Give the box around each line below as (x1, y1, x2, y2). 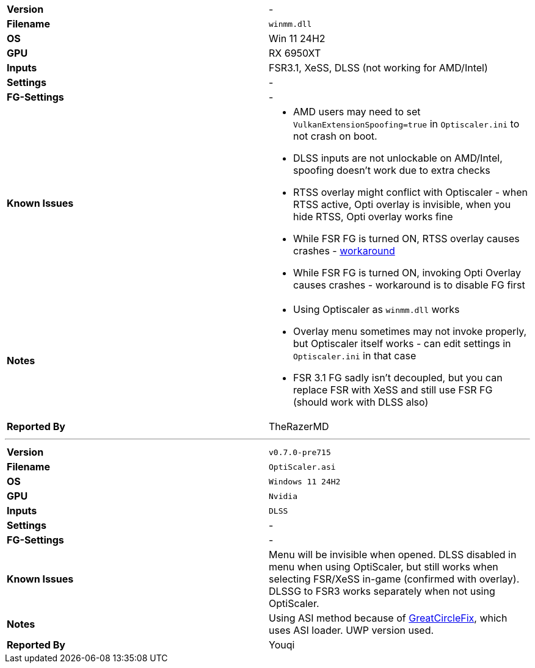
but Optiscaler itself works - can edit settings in (293, 337, 511, 350)
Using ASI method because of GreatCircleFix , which (269, 612, 508, 624)
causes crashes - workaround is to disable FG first (293, 279, 525, 291)
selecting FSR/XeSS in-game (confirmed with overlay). (269, 573, 520, 585)
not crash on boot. (293, 130, 377, 142)
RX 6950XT (269, 47, 321, 59)
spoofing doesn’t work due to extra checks (293, 164, 490, 176)
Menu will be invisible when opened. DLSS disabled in (269, 548, 517, 561)
